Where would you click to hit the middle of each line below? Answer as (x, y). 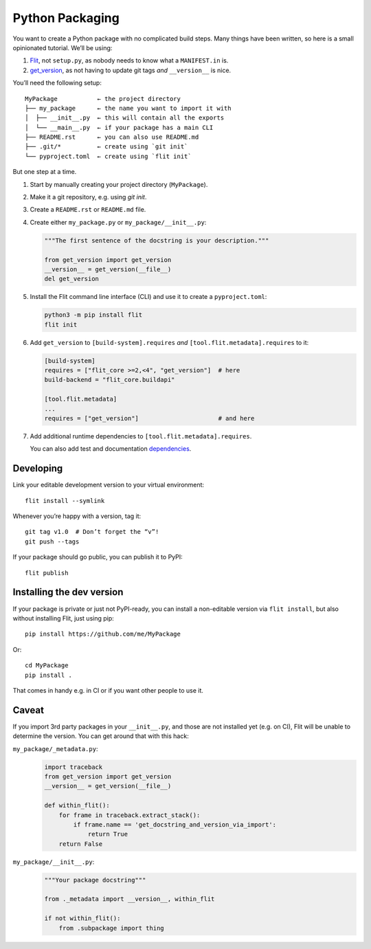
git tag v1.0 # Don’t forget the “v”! (92, 532)
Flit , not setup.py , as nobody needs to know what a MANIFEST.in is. (129, 60)
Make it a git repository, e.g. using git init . (88, 197)
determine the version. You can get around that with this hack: (101, 736)
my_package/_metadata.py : (55, 748)
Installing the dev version (68, 592)
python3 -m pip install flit (93, 315)
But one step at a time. (45, 172)
